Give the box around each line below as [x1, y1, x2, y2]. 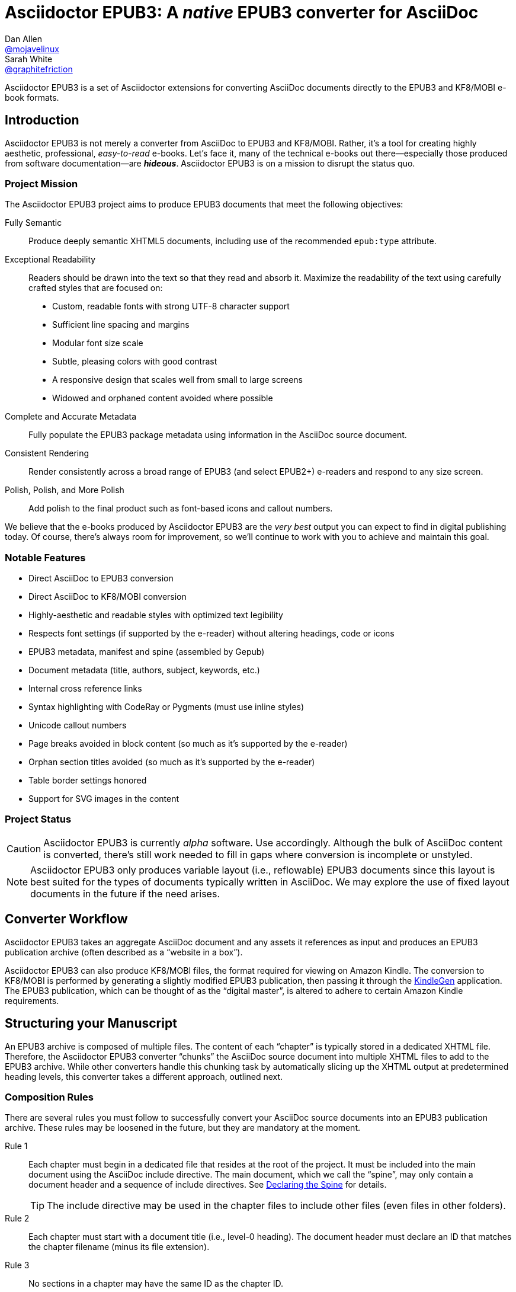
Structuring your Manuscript [5, 1016, 177, 1031]
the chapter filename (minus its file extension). [28, 1242, 210, 1252]
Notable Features [5, 551, 86, 564]
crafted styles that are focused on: [28, 283, 163, 293]
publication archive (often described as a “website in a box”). [5, 946, 243, 957]
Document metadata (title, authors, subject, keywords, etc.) [28, 665, 260, 676]
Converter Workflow [5, 912, 128, 927]
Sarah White [5, 53, 53, 64]
